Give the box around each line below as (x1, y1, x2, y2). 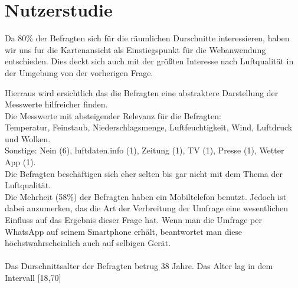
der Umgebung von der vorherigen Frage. (5, 66, 153, 78)
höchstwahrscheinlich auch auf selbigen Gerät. (5, 237, 171, 249)
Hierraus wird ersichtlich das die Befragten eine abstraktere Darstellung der (5, 86, 279, 99)
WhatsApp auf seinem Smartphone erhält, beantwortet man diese (5, 225, 243, 237)
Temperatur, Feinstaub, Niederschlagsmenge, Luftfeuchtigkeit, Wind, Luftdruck (5, 121, 293, 133)
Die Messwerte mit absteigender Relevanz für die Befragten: (5, 109, 221, 122)
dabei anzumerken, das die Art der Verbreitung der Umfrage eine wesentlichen (5, 202, 288, 214)
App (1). (5, 156, 36, 168)
